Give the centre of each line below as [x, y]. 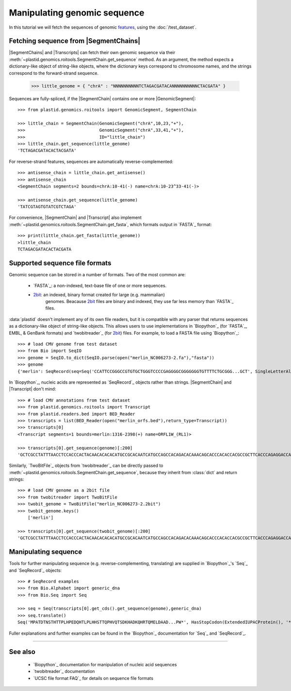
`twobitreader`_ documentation [64, 672]
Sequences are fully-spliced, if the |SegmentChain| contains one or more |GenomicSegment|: [102, 98]
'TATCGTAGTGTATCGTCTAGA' [47, 207]
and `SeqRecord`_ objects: [35, 570]
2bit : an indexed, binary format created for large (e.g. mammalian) [99, 295]
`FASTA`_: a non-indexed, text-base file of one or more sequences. [100, 286]
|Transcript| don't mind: [32, 389]
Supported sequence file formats [60, 263]
